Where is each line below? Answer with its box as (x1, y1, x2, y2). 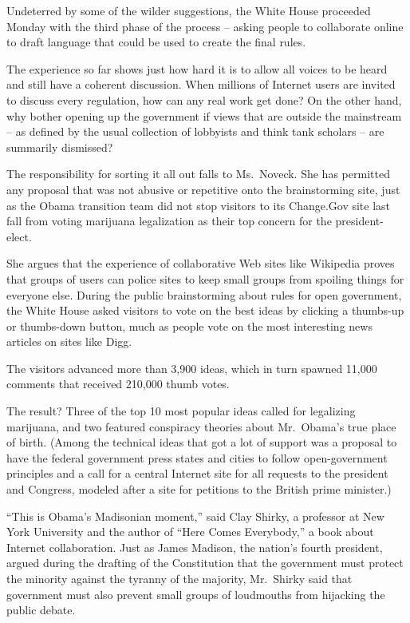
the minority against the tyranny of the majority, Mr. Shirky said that (6, 570, 353, 586)
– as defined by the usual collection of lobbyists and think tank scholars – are (6, 123, 384, 140)
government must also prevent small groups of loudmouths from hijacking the (6, 585, 385, 602)
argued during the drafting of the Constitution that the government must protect (6, 554, 404, 571)
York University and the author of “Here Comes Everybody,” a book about (6, 523, 374, 540)
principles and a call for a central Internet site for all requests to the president (6, 465, 388, 482)
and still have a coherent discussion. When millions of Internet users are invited (6, 76, 396, 93)
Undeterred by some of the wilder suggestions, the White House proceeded (6, 2, 371, 18)
